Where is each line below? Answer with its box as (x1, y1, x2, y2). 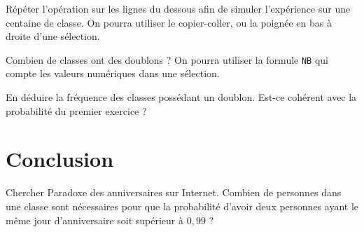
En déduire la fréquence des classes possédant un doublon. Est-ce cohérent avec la (6, 90, 357, 104)
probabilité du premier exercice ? (6, 103, 147, 118)
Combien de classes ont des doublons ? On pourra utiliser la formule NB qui (6, 52, 329, 67)
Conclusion (6, 144, 114, 173)
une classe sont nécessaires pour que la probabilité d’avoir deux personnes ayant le (6, 198, 359, 213)
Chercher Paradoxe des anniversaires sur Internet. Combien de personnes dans (6, 185, 342, 200)
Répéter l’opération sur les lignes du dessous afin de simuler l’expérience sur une (6, 1, 351, 15)
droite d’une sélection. (6, 29, 100, 43)
